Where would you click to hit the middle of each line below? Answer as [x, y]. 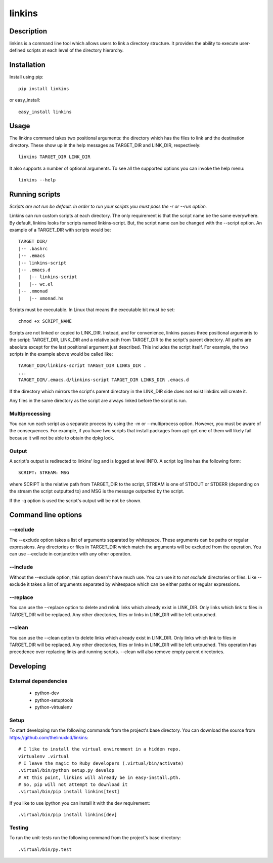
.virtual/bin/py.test [45, 849]
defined [17, 50]
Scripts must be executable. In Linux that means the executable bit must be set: [92, 310]
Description [28, 31]
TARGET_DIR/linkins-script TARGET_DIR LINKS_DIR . [82, 366]
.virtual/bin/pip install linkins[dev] [68, 815]
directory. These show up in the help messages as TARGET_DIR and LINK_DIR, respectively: [105, 145]
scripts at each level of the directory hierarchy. [75, 50]
